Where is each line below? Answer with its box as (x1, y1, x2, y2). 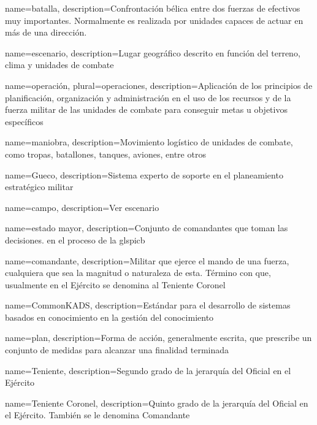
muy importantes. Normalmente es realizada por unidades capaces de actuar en (5, 13, 304, 26)
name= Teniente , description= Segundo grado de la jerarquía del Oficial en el (5, 364, 291, 377)
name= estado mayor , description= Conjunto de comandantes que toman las (5, 221, 288, 234)
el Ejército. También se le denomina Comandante (5, 408, 190, 421)
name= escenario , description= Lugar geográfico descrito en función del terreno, (5, 46, 300, 59)
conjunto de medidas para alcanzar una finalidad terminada (5, 343, 229, 356)
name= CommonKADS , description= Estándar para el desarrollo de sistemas (5, 299, 291, 312)
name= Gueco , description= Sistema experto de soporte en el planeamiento (5, 168, 283, 181)
